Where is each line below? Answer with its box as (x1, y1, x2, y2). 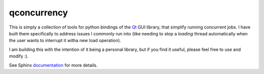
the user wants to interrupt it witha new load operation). (9, 38, 121, 44)
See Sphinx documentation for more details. (9, 62, 98, 68)
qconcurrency (9, 7, 68, 18)
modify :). (9, 53, 29, 59)
